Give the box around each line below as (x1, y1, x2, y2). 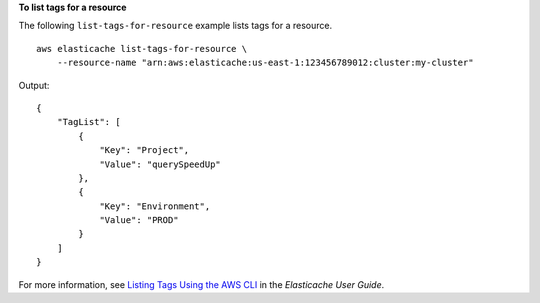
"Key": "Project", (99, 145, 190, 156)
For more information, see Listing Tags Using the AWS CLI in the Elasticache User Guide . (18, 278, 385, 290)
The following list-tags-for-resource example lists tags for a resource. (18, 20, 333, 32)
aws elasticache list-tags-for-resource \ (36, 43, 248, 54)
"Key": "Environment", (99, 200, 211, 212)
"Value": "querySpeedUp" (99, 158, 222, 170)
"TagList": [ (56, 116, 121, 128)
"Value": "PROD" (99, 215, 179, 226)
